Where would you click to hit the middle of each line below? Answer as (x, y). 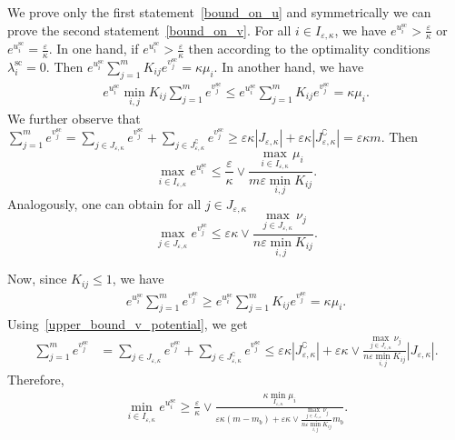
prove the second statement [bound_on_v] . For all (149, 30)
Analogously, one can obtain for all (104, 203)
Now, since (37, 279)
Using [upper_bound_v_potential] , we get (128, 324)
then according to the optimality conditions (309, 49)
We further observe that (74, 119)
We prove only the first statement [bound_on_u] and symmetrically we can (219, 12)
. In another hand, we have (289, 66)
